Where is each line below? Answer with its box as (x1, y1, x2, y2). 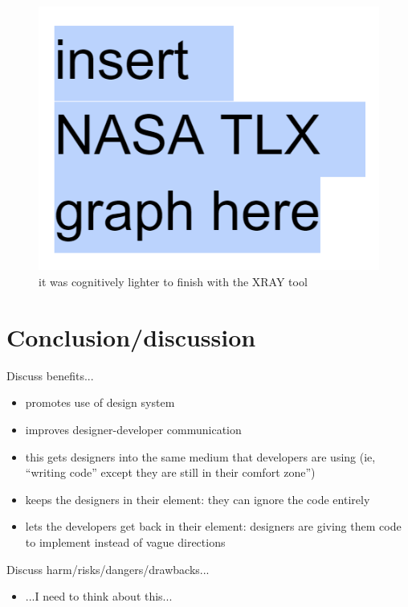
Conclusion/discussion (6, 320, 256, 353)
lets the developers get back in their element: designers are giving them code (25, 518, 402, 535)
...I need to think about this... (25, 588, 173, 605)
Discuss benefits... (6, 367, 94, 383)
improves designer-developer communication (25, 420, 242, 437)
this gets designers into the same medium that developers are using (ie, (25, 448, 376, 465)
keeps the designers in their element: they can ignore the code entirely (25, 490, 370, 507)
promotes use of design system (25, 394, 175, 411)
